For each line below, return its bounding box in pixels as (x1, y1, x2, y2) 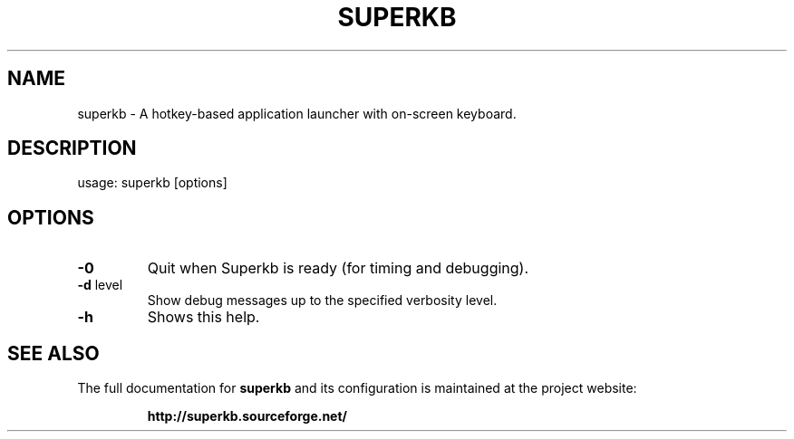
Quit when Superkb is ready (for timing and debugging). (147, 259, 529, 278)
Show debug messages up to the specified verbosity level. (147, 292, 498, 309)
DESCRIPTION (7, 137, 137, 160)
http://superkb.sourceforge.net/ (147, 408, 348, 425)
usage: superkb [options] (77, 175, 228, 191)
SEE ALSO (7, 341, 100, 365)
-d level (77, 277, 123, 293)
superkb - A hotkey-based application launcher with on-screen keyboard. (77, 105, 517, 121)
